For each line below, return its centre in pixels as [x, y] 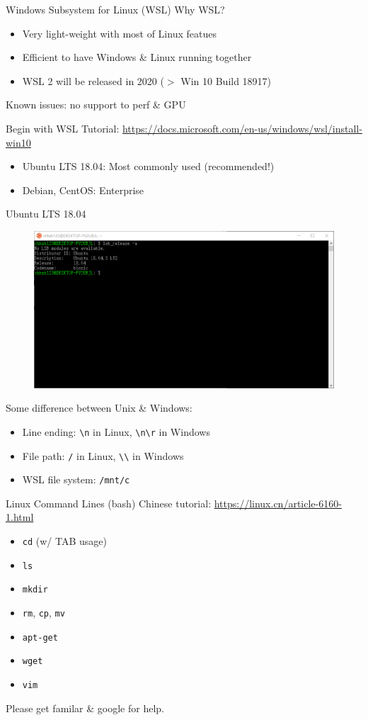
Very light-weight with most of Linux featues [119, 33]
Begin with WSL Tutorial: [63, 128]
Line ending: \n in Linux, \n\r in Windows [116, 431]
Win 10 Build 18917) [226, 80]
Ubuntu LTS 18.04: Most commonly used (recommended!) [148, 166]
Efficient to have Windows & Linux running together [137, 57]
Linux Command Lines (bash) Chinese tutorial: [109, 503]
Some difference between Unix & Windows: [99, 408]
